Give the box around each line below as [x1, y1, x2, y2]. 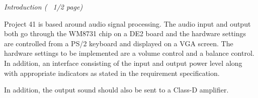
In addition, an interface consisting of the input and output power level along [4, 57, 242, 68]
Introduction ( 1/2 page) [4, 2, 83, 12]
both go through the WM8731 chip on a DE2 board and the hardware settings [4, 28, 246, 39]
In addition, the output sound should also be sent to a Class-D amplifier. [4, 84, 229, 95]
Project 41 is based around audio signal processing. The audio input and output [4, 18, 251, 29]
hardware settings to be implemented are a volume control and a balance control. [4, 48, 254, 58]
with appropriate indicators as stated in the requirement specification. [4, 67, 220, 78]
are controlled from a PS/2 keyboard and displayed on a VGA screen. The [4, 38, 233, 48]
